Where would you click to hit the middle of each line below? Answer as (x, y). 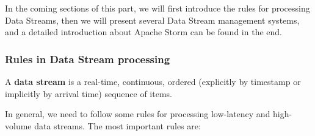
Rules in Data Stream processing (88, 59)
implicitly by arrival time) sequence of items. (89, 93)
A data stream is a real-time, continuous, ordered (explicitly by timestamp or (153, 81)
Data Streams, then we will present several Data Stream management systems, (152, 20)
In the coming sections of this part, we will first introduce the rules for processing (157, 8)
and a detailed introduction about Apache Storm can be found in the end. (143, 32)
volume (18, 125)
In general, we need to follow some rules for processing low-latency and (138, 114)
